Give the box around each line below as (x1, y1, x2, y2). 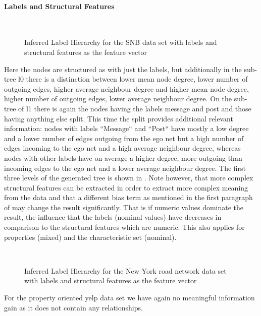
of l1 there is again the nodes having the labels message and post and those (18, 103, 251, 113)
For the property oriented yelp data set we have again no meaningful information (4, 292, 255, 303)
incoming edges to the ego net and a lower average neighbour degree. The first (4, 162, 246, 173)
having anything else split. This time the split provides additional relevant (4, 113, 233, 123)
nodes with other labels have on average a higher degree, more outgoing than (4, 152, 242, 163)
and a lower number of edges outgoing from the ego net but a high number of (4, 133, 244, 143)
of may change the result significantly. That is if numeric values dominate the (4, 202, 244, 212)
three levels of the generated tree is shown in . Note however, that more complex (4, 172, 253, 183)
